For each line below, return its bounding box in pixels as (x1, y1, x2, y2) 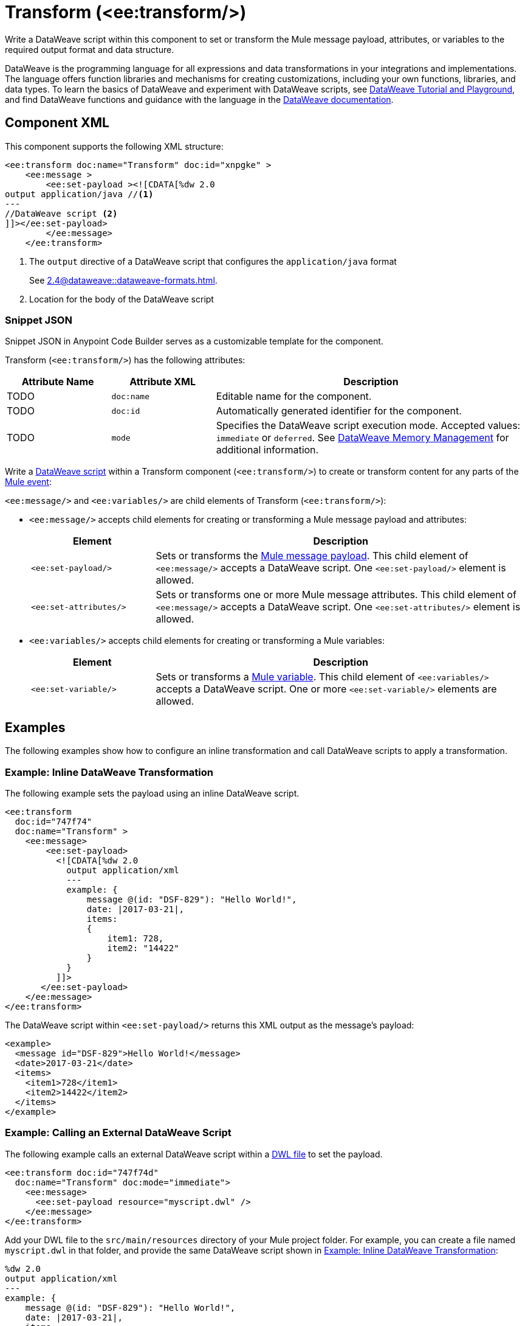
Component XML (5, 115, 109, 131)
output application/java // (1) (5, 189, 154, 199)
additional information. (216, 444, 319, 456)
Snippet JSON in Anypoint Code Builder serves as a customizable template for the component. (5, 336, 383, 347)
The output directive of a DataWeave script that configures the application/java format (29, 256, 397, 267)
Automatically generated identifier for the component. (216, 405, 462, 417)
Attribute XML (129, 375, 196, 388)
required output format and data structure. (5, 44, 174, 55)
